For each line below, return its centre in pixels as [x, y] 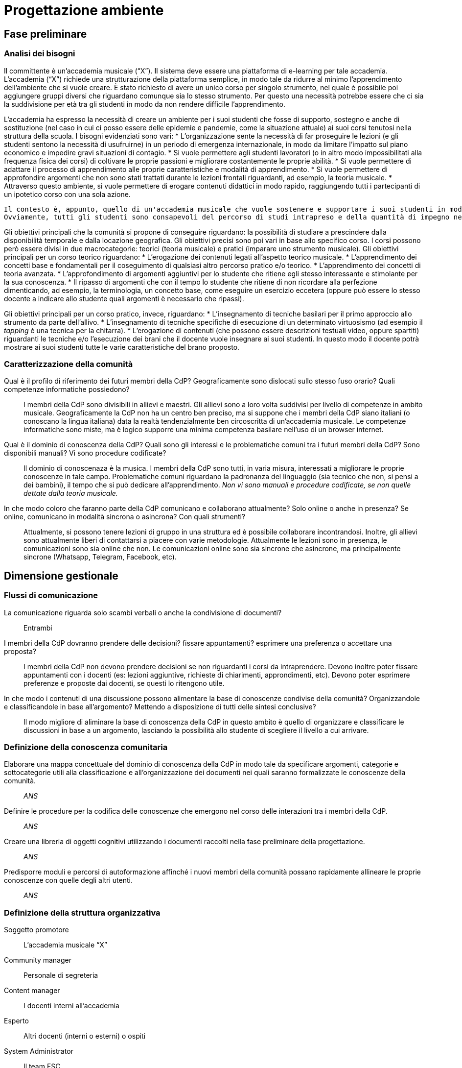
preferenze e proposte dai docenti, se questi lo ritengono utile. [124, 683]
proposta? [20, 651]
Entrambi [38, 628]
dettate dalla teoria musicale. [71, 493]
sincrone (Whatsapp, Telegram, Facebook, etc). [100, 557]
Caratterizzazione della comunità [69, 364]
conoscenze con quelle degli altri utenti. [68, 880]
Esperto [16, 1021]
